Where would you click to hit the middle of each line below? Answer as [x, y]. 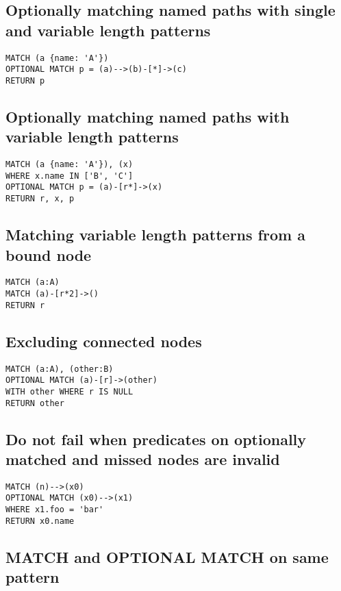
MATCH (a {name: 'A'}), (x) [70, 165]
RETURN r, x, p [40, 199]
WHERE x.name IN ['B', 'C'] [70, 176]
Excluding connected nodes [104, 341]
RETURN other [35, 403]
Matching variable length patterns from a [155, 235]
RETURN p [25, 80]
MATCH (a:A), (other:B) [60, 369]
